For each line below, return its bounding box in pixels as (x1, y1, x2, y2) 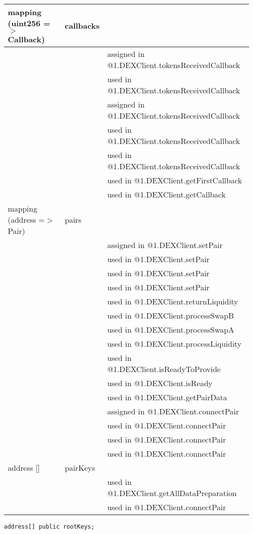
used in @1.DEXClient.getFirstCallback (107, 175, 242, 186)
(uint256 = (8, 18, 51, 29)
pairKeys (65, 462, 95, 473)
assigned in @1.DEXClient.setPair (107, 239, 223, 250)
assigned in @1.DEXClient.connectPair (107, 406, 239, 417)
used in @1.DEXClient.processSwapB (107, 310, 234, 321)
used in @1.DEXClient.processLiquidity (107, 338, 242, 349)
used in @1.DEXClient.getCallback (107, 189, 226, 200)
